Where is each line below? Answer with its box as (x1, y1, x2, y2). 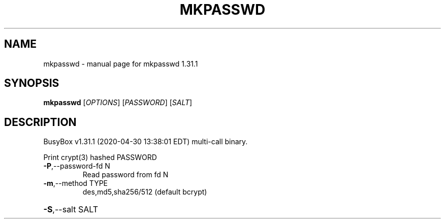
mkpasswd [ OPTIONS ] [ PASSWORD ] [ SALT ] (43, 98, 193, 107)
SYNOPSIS (4, 77, 59, 90)
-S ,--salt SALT (43, 204, 99, 215)
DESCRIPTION (4, 115, 77, 129)
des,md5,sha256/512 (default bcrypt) (82, 187, 207, 197)
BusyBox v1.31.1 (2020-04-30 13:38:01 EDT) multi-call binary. (43, 137, 248, 146)
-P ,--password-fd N (43, 162, 110, 171)
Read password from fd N (82, 170, 169, 179)
